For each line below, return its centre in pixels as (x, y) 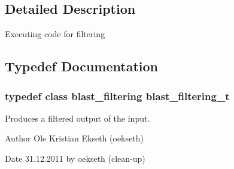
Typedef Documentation (81, 66)
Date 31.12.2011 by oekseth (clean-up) (75, 158)
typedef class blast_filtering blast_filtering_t (117, 96)
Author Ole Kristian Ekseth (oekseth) (74, 138)
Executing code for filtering (55, 34)
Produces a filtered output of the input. (78, 118)
